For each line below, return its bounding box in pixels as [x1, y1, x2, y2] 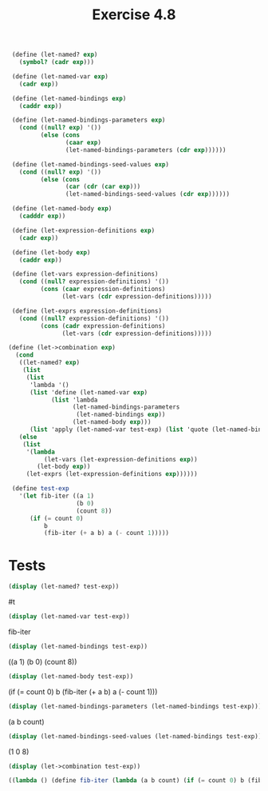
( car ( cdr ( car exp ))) [65, 182, 141, 191]
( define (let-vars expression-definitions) [11, 270, 159, 278]
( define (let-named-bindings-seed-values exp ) [11, 160, 170, 169]
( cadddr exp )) [18, 212, 66, 221]
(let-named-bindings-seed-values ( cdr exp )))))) [65, 190, 230, 198]
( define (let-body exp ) [11, 248, 91, 257]
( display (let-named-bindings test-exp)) [8, 642, 148, 650]
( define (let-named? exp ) [11, 50, 98, 59]
